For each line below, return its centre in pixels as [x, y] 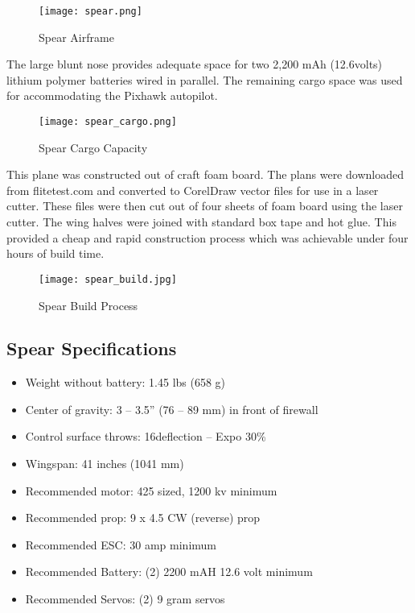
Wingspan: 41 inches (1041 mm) [105, 464]
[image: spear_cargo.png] [108, 122]
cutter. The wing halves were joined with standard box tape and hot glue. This [201, 222]
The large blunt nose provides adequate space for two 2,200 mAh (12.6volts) [195, 64]
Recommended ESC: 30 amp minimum [121, 544]
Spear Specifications [92, 348]
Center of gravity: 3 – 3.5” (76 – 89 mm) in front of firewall [172, 409]
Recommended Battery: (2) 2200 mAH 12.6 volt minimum [169, 572]
